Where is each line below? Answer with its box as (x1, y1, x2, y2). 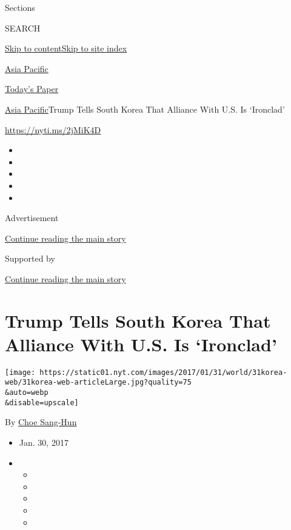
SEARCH (5, 21, 41, 34)
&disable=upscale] (5, 398, 79, 407)
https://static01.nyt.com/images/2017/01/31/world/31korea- (39, 368, 287, 377)
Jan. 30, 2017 (19, 436, 69, 449)
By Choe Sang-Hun (5, 416, 77, 428)
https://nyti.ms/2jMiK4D (5, 123, 101, 136)
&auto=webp (5, 388, 48, 397)
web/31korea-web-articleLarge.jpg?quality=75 (5, 378, 192, 387)
